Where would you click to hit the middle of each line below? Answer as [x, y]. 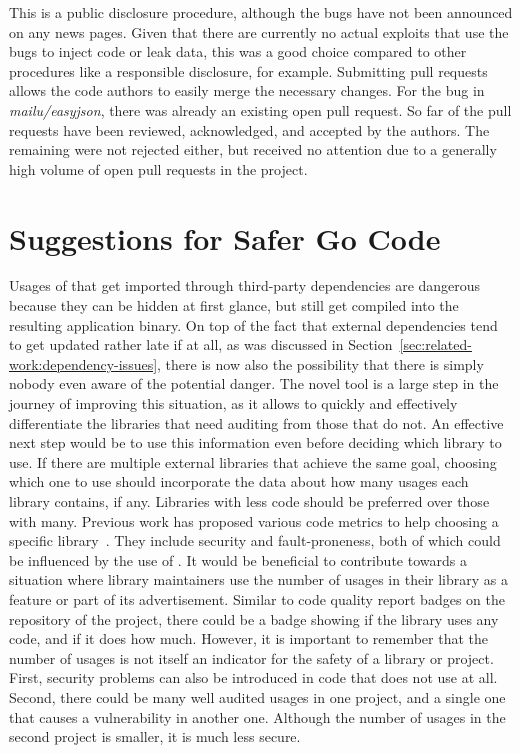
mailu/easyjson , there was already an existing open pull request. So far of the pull [260, 109]
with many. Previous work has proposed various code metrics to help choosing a [254, 520]
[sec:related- [435, 344]
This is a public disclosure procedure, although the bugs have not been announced [261, 12]
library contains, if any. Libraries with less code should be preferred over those [249, 501]
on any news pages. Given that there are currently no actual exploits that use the [259, 31]
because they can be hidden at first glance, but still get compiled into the [234, 305]
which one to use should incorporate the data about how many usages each [239, 481]
